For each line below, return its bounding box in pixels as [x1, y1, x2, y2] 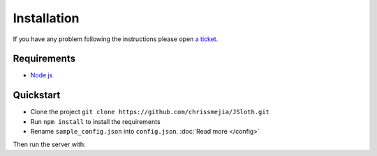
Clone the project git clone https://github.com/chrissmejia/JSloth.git [30, 108, 270, 116]
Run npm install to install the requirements [30, 117, 161, 125]
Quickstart [13, 89, 61, 101]
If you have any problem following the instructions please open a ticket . [13, 35, 219, 43]
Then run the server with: [13, 140, 87, 148]
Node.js [30, 71, 53, 79]
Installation [13, 10, 80, 26]
